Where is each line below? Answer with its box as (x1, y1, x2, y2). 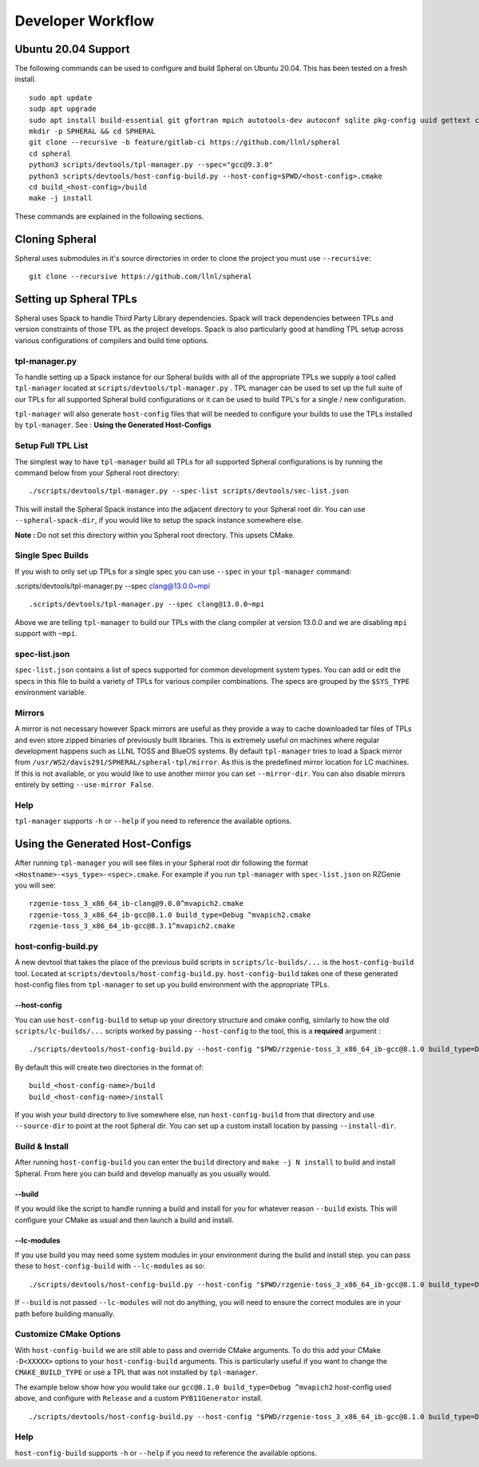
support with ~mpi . (14, 629, 77, 639)
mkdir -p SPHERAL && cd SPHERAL (29, 127, 156, 136)
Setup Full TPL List (14, 440, 89, 451)
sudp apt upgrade (29, 105, 97, 113)
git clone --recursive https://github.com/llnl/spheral (29, 272, 252, 281)
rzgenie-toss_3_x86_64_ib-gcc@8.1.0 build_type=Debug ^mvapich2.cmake (29, 910, 311, 919)
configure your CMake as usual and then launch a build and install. (14, 1215, 235, 1224)
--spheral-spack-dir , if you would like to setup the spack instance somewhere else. (14, 516, 303, 525)
